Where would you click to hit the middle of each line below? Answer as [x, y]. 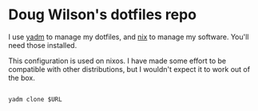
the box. [22, 77]
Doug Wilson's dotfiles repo [103, 15]
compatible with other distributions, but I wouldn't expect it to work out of [129, 69]
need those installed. [43, 45]
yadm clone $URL [35, 99]
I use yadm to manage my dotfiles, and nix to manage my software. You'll [129, 37]
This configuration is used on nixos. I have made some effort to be [117, 61]
